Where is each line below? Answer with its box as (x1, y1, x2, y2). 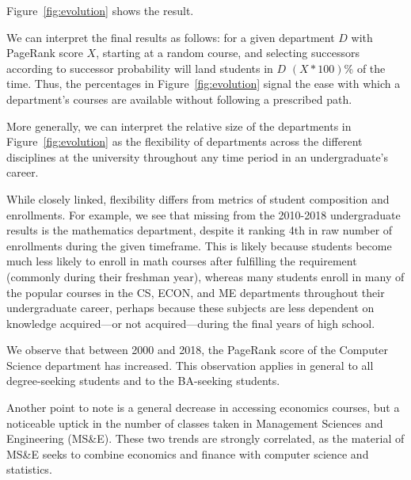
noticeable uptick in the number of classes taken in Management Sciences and (6, 414, 383, 431)
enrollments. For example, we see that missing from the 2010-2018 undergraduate (6, 206, 401, 223)
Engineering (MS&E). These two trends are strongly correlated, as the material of (6, 430, 405, 447)
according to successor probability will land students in (6, 59, 273, 76)
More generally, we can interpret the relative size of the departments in (6, 117, 352, 134)
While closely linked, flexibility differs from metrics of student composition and (6, 190, 390, 207)
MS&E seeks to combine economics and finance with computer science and (6, 445, 369, 462)
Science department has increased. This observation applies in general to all (6, 356, 374, 373)
